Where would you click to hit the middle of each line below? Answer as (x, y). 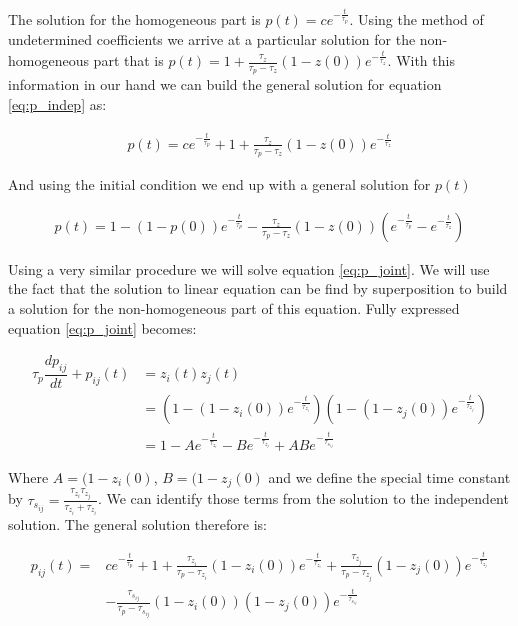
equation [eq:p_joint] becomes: (102, 327)
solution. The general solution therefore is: (137, 523)
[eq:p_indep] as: (57, 103)
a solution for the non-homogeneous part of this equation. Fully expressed (234, 308)
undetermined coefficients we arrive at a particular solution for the (212, 39)
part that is (128, 60)
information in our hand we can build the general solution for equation (225, 84)
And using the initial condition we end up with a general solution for (219, 184)
